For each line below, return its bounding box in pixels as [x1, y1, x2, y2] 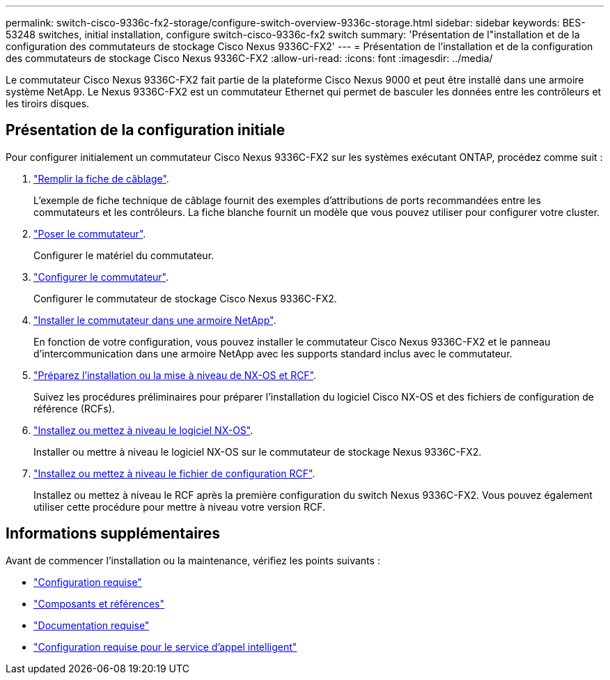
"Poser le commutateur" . [33, 227, 146, 240]
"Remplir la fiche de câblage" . [33, 172, 169, 185]
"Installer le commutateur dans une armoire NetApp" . [33, 314, 276, 326]
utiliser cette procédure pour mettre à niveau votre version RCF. [33, 500, 326, 513]
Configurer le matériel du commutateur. [33, 249, 214, 261]
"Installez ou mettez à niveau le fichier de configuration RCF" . [33, 467, 315, 479]
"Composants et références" [33, 597, 165, 610]
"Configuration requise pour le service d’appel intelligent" [33, 640, 297, 653]
